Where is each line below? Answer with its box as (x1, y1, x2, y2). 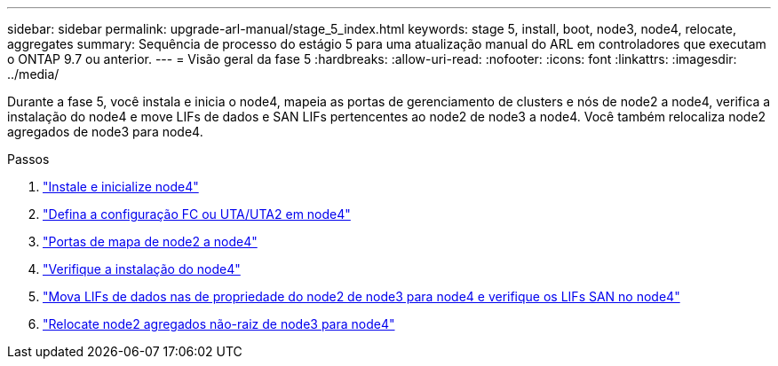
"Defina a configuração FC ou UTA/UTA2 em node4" (43, 206, 351, 222)
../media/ (7, 66, 60, 82)
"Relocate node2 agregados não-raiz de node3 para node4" (43, 316, 395, 331)
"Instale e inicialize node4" (43, 179, 199, 194)
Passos (7, 152, 50, 167)
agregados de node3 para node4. (7, 124, 203, 139)
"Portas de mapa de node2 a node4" (43, 234, 258, 249)
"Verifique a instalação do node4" (43, 261, 241, 276)
